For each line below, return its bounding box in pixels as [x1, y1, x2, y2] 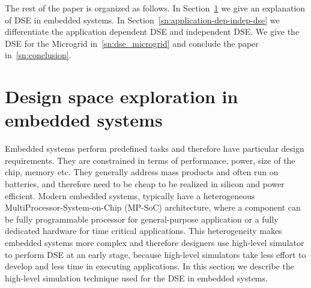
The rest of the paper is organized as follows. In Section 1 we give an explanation [5, 2, 306, 14]
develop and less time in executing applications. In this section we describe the [5, 260, 294, 272]
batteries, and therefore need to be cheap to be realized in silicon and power [5, 178, 285, 190]
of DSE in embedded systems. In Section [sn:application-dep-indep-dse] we [5, 13, 280, 26]
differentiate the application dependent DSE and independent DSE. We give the [5, 25, 300, 38]
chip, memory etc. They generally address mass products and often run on [5, 166, 279, 178]
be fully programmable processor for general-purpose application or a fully [5, 212, 279, 225]
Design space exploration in [5, 84, 238, 109]
